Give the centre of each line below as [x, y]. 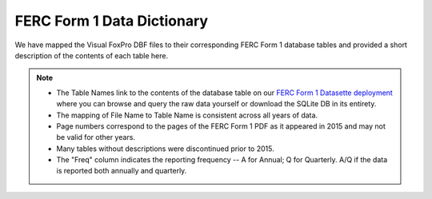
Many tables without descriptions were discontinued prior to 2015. [166, 149]
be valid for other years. [96, 137]
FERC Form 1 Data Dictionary [111, 21]
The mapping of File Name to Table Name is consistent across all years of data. [187, 115]
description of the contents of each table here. [91, 55]
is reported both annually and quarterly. [122, 171]
